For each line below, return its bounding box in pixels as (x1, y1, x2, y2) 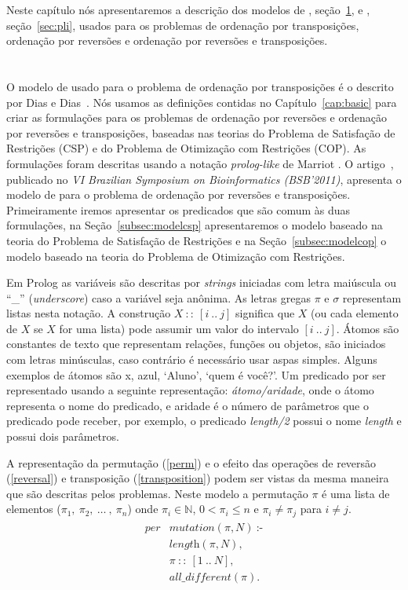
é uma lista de (322, 485, 390, 501)
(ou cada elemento (311, 305, 399, 321)
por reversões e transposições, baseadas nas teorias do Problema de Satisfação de (6, 124, 395, 141)
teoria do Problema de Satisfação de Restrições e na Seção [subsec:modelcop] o (6, 232, 387, 248)
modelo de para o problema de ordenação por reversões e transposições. (6, 186, 351, 203)
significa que (235, 305, 295, 321)
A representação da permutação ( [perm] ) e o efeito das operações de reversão (6, 454, 377, 471)
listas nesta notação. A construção (6, 305, 171, 321)
